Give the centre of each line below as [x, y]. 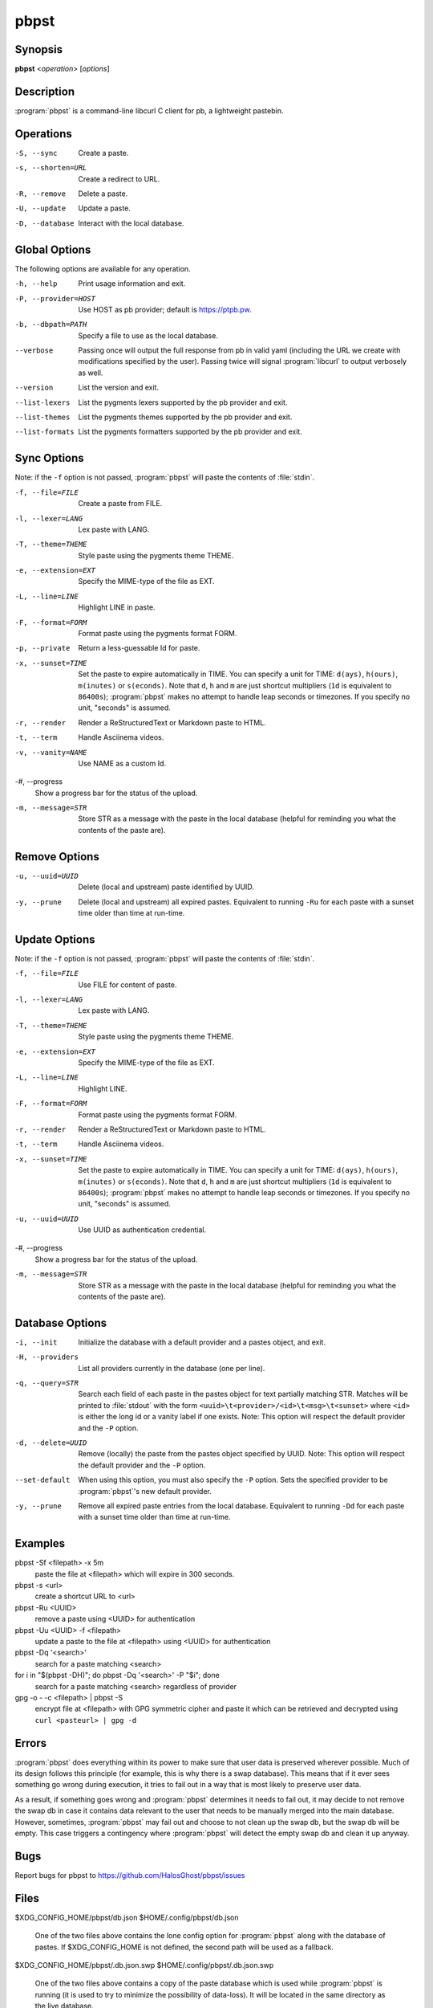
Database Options [61, 1322]
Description [45, 91]
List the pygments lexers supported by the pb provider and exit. [183, 402]
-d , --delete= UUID [51, 1443]
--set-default [42, 1480]
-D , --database [45, 223]
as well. [91, 373]
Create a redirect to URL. [119, 179]
